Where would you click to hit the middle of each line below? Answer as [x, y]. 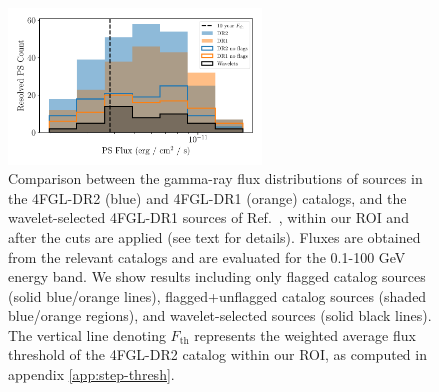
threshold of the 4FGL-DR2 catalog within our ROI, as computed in [217, 354]
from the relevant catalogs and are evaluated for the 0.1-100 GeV [207, 256]
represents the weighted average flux [305, 334]
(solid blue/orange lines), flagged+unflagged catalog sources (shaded [217, 295]
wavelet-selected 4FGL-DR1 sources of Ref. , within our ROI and [208, 217]
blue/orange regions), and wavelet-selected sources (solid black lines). [220, 315]
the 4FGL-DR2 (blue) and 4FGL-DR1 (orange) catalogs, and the [207, 197]
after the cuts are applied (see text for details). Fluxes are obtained [214, 236]
